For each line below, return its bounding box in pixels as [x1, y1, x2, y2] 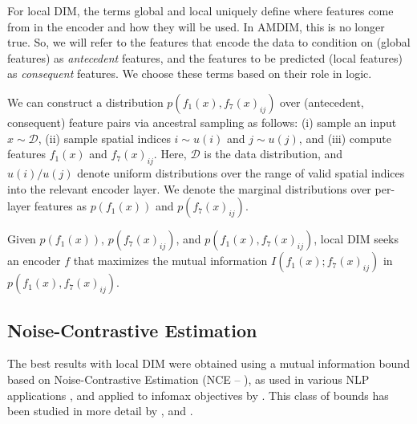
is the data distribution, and [204, 145, 343, 162]
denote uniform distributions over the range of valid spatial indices [77, 164, 405, 181]
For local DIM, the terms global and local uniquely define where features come [7, 2, 394, 18]
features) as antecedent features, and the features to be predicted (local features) [7, 49, 403, 66]
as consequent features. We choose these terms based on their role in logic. [7, 65, 372, 82]
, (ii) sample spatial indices [38, 129, 171, 146]
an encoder [7, 252, 61, 269]
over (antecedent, [280, 93, 364, 110]
